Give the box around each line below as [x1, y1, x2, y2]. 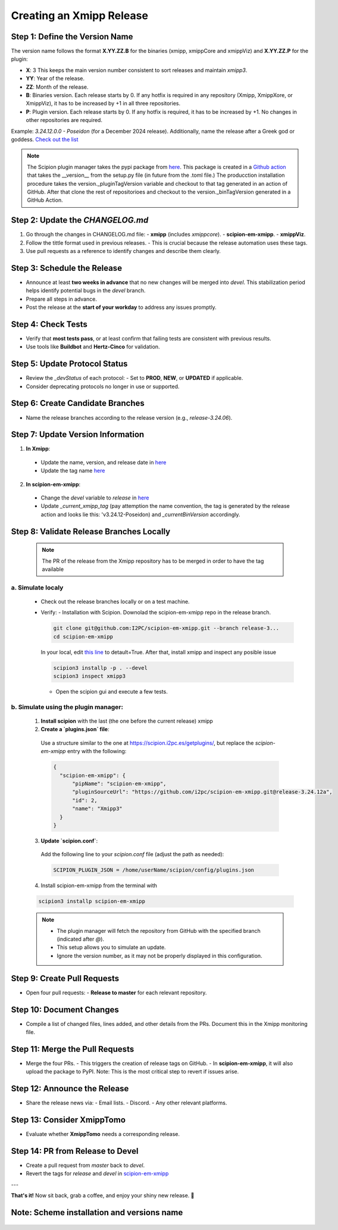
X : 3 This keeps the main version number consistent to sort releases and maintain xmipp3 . [26, 66, 248, 74]
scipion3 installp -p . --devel [53, 664, 148, 671]
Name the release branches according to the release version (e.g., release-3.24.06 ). [26, 414, 233, 421]
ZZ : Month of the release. [26, 83, 89, 90]
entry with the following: [67, 748, 127, 755]
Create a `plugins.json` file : [40, 726, 109, 733]
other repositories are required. [26, 117, 102, 124]
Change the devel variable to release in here [40, 494, 149, 501]
